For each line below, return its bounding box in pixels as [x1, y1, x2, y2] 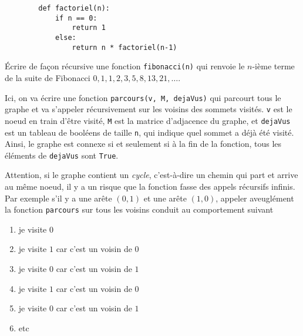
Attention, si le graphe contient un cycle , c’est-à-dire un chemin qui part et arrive [5, 169, 298, 181]
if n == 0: [55, 14, 97, 22]
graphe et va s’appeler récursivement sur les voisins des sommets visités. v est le [5, 103, 292, 115]
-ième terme [252, 60, 295, 72]
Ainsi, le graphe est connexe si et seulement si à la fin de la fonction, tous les [5, 137, 282, 150]
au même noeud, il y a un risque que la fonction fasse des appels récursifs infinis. [5, 180, 295, 192]
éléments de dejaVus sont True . [5, 149, 119, 161]
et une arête [143, 191, 187, 204]
